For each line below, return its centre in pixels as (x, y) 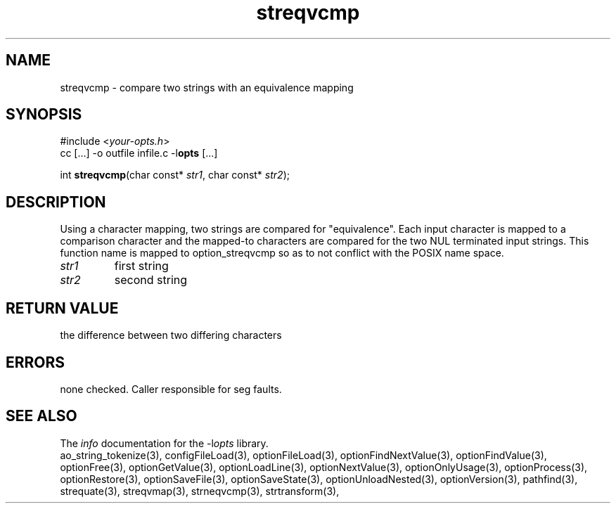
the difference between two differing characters (171, 335)
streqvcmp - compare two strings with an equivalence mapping (207, 87)
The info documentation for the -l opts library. (164, 443)
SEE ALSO (41, 416)
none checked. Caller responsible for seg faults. (171, 389)
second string (151, 280)
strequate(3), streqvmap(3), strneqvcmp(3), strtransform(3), (200, 491)
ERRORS (36, 362)
